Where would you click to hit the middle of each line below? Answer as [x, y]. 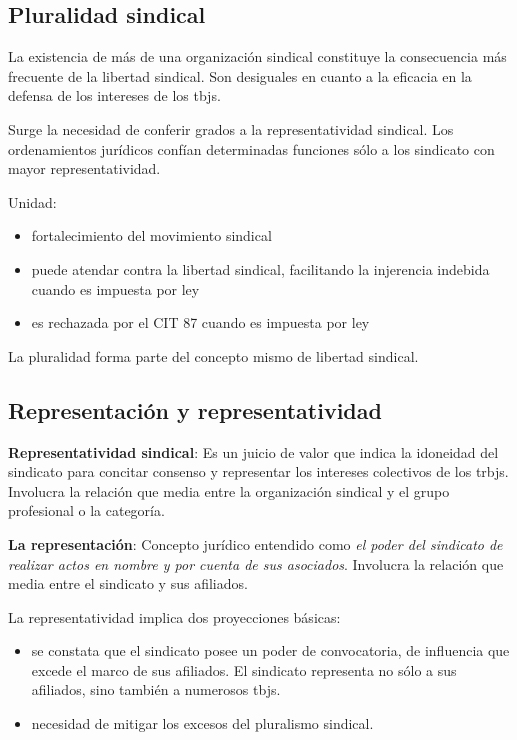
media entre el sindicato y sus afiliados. [128, 583]
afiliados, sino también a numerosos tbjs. [156, 689]
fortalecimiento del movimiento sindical [151, 235]
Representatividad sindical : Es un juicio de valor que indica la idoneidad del [253, 451]
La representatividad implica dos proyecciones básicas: [174, 616]
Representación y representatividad [195, 409]
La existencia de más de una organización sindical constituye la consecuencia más [257, 56]
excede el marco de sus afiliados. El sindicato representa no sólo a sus [244, 669]
